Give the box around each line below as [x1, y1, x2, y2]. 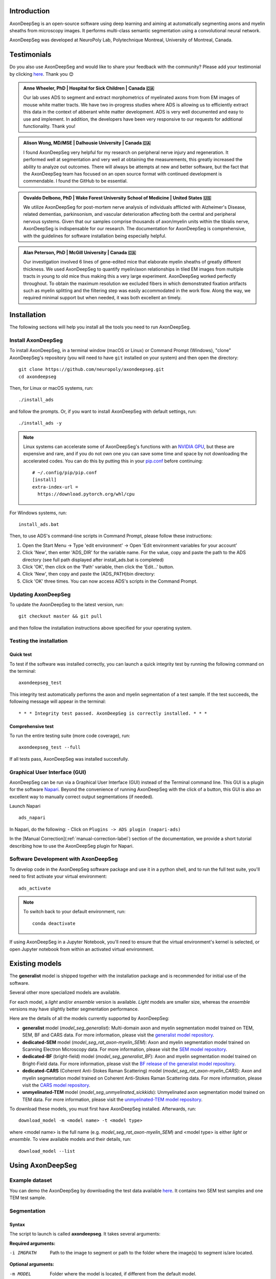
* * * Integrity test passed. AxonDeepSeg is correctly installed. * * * [18, 710, 208, 716]
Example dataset [9, 1177, 52, 1184]
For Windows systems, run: [9, 510, 67, 516]
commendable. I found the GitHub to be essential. [23, 178, 128, 184]
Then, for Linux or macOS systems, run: [9, 385, 94, 391]
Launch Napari [9, 803, 41, 809]
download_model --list [18, 1148, 76, 1154]
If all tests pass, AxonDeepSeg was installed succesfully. [9, 756, 129, 762]
